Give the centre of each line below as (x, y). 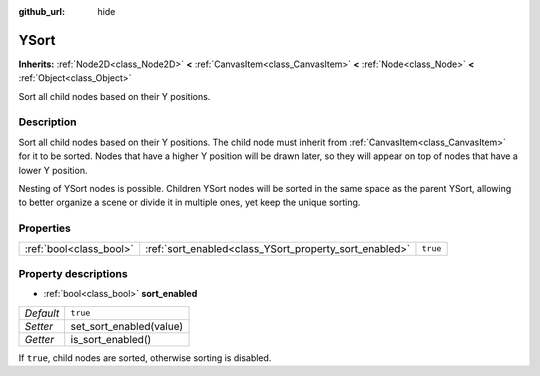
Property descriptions (73, 273)
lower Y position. (53, 170)
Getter (39, 339)
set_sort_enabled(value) (127, 326)
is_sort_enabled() (111, 339)
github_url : (41, 11)
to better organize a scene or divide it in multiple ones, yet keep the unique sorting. (189, 202)
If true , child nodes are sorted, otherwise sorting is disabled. (145, 357)
